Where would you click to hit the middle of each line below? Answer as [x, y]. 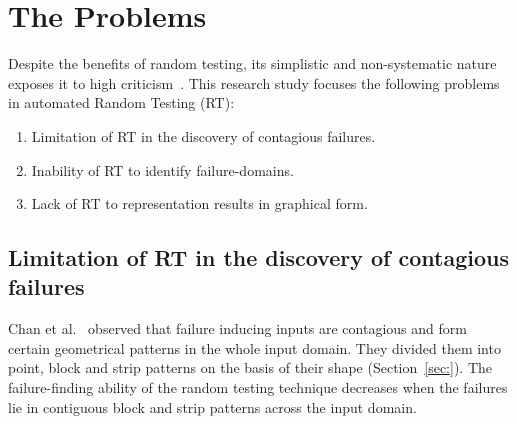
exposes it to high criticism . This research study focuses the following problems [254, 82]
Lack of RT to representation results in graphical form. [199, 203]
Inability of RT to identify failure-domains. [162, 169]
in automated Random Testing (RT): [121, 102]
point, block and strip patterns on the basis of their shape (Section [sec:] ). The [250, 367]
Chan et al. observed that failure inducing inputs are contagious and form [237, 328]
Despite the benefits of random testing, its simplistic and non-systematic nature [252, 63]
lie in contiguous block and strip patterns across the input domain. [212, 406]
